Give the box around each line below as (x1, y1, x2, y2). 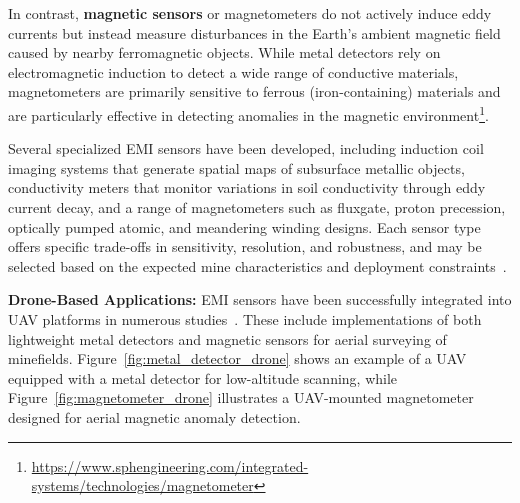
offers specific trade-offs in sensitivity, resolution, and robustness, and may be (8, 236, 482, 257)
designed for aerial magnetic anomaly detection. (8, 406, 301, 427)
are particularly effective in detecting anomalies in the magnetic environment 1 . (8, 101, 489, 125)
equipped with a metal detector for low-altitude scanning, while (8, 367, 398, 388)
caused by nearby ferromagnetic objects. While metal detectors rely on (8, 42, 441, 63)
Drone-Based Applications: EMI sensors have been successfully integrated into (8, 289, 512, 310)
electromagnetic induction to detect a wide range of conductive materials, (8, 61, 459, 82)
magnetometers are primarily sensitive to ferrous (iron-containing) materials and (8, 81, 501, 102)
